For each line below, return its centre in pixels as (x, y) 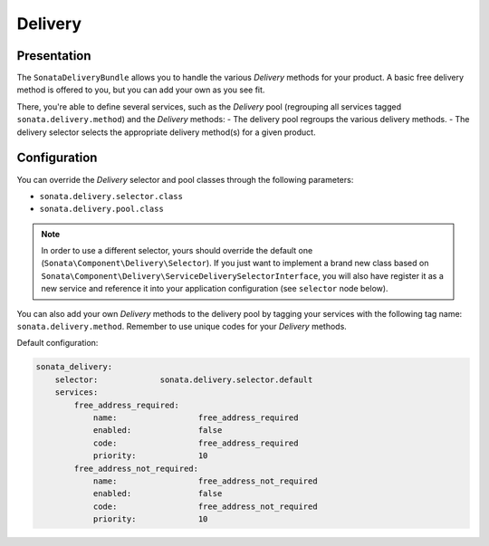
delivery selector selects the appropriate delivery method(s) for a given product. (166, 132)
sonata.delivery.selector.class (111, 196)
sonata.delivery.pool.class (102, 209)
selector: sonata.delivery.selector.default (184, 379)
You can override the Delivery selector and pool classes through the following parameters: (185, 179)
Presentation (54, 56)
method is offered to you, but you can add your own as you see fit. (141, 90)
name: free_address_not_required (205, 481)
